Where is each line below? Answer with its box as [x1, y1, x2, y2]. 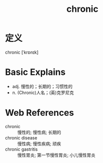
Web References [5, 107, 75, 119]
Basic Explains [5, 66, 66, 78]
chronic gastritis [5, 146, 38, 152]
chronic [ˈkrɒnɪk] [5, 49, 39, 55]
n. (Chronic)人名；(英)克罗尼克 [12, 90, 74, 96]
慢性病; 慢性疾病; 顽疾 [17, 140, 61, 146]
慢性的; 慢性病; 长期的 [17, 129, 61, 135]
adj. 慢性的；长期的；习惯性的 [12, 83, 73, 89]
